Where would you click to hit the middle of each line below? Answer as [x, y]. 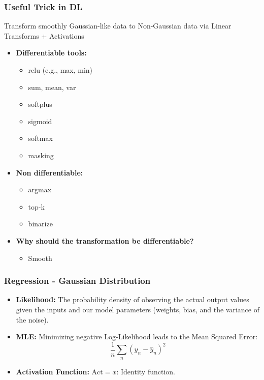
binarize [40, 224]
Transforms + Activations [44, 35]
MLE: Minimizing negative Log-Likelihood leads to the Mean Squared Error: [137, 337]
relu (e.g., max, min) [60, 70]
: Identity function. [146, 371]
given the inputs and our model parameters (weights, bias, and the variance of [138, 309]
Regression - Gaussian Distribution [77, 281]
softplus [40, 104]
